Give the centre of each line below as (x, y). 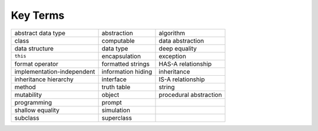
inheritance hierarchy (44, 79)
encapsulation (121, 56)
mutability (28, 95)
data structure (34, 48)
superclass (117, 117)
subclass (27, 117)
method (25, 87)
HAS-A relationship (185, 63)
